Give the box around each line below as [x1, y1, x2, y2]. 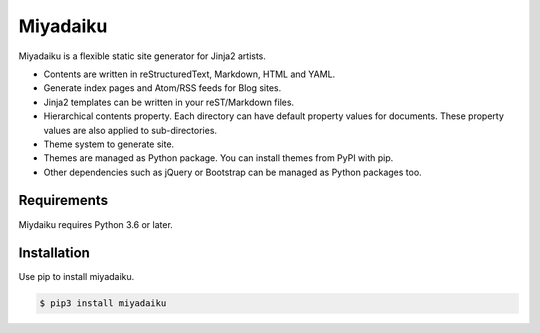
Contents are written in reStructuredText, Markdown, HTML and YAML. [43, 68, 336, 80]
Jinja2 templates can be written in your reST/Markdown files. [43, 96, 295, 108]
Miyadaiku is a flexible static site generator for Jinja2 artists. [18, 50, 267, 62]
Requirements [18, 192, 109, 209]
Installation [18, 245, 90, 262]
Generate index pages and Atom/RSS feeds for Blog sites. [43, 82, 282, 94]
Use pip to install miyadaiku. [18, 271, 135, 283]
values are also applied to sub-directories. [43, 124, 218, 136]
